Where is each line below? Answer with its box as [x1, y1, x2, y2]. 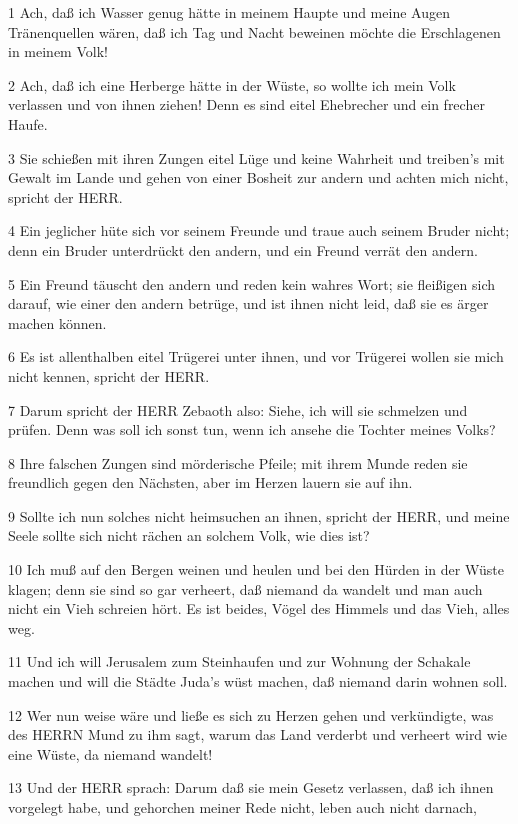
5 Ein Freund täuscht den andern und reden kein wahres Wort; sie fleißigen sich [8, 273, 496, 294]
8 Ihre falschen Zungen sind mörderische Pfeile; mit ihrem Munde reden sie [8, 452, 468, 473]
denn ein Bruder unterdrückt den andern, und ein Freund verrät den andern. [8, 239, 478, 260]
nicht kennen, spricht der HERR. [8, 365, 210, 386]
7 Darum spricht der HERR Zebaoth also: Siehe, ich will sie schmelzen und [8, 399, 468, 420]
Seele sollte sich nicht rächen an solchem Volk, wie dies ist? [8, 525, 370, 546]
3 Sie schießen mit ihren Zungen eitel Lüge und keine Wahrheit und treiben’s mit [8, 147, 505, 168]
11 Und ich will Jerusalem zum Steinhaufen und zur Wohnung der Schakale [8, 651, 471, 672]
